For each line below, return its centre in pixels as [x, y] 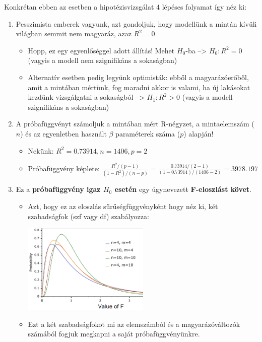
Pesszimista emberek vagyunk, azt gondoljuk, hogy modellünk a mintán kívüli [136, 23]
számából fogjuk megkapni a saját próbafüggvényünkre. [114, 334]
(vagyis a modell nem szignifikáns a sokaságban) [103, 60]
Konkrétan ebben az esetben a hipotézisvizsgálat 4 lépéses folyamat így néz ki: [125, 7]
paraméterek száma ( [148, 133]
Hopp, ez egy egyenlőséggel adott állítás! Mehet [101, 50]
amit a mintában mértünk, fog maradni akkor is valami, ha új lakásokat [139, 87]
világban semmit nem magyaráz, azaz [74, 33]
